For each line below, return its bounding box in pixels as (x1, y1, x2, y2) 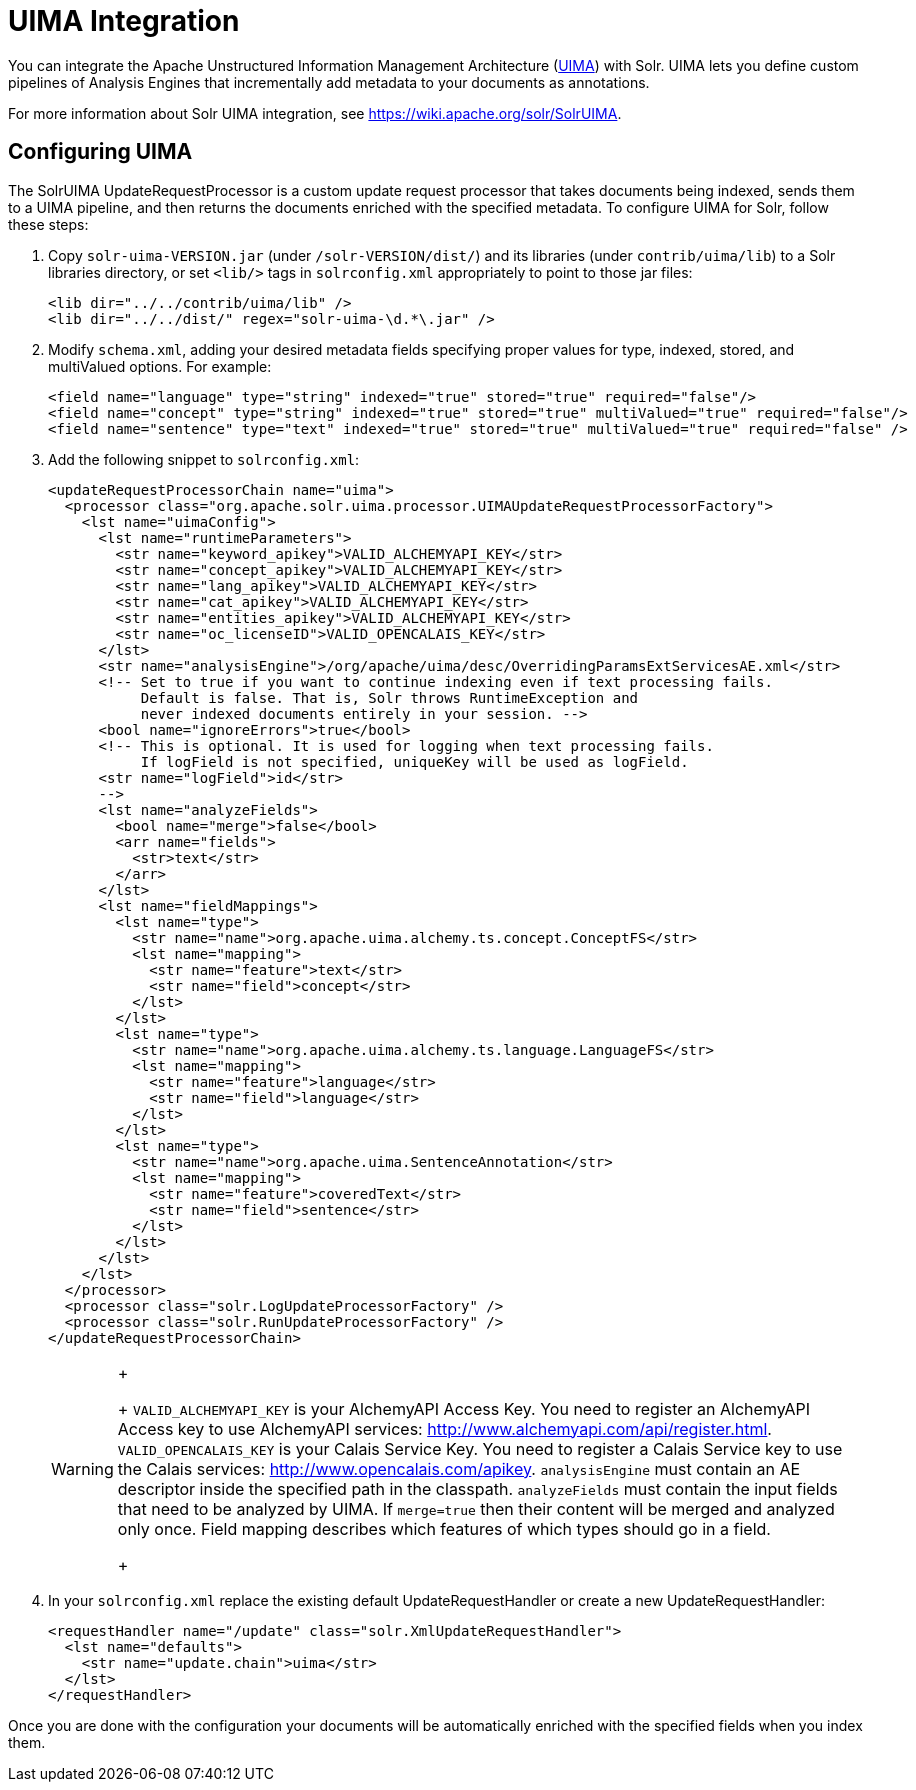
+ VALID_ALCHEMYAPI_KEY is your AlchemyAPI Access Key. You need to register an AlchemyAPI (117, 1398, 811, 1419)
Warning (51, 1458, 114, 1479)
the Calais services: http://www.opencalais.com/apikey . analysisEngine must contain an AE (117, 1458, 801, 1479)
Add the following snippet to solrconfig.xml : (48, 450, 360, 468)
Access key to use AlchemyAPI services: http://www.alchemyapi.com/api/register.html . (117, 1418, 772, 1439)
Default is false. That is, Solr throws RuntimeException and (140, 689, 639, 706)
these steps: (8, 215, 89, 233)
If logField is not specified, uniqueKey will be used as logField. (140, 753, 689, 770)
